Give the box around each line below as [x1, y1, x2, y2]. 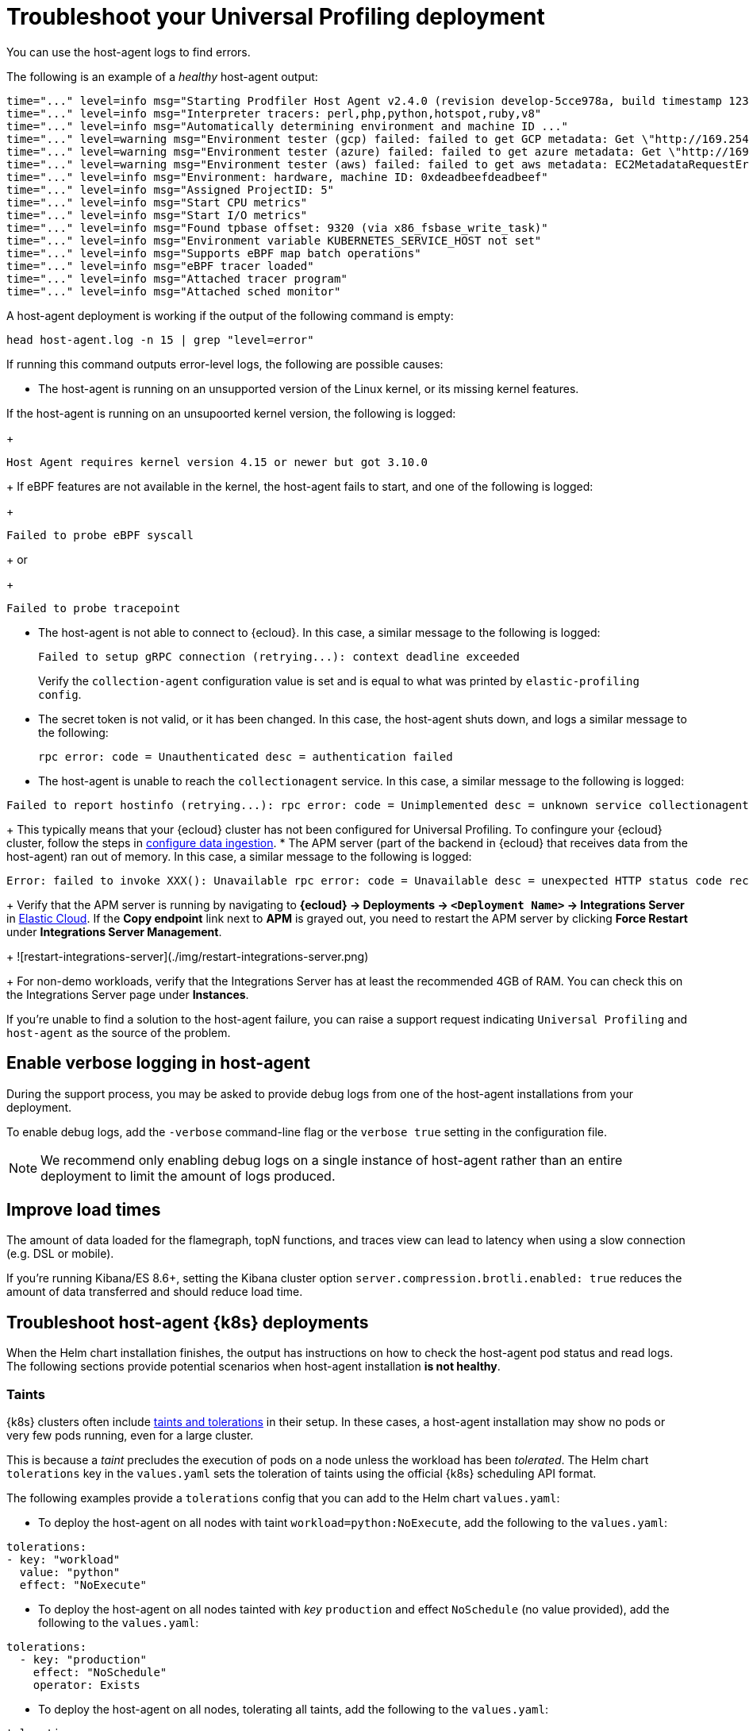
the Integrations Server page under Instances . [6, 987, 249, 1001]
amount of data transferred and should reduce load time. [6, 1285, 303, 1299]
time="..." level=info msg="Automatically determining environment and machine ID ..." [6, 119, 569, 133]
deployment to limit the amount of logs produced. [40, 1167, 336, 1184]
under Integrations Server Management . [6, 924, 222, 939]
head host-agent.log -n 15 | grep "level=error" [6, 333, 314, 346]
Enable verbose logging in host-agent [6, 1053, 310, 1074]
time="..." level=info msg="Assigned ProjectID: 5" [6, 183, 335, 196]
